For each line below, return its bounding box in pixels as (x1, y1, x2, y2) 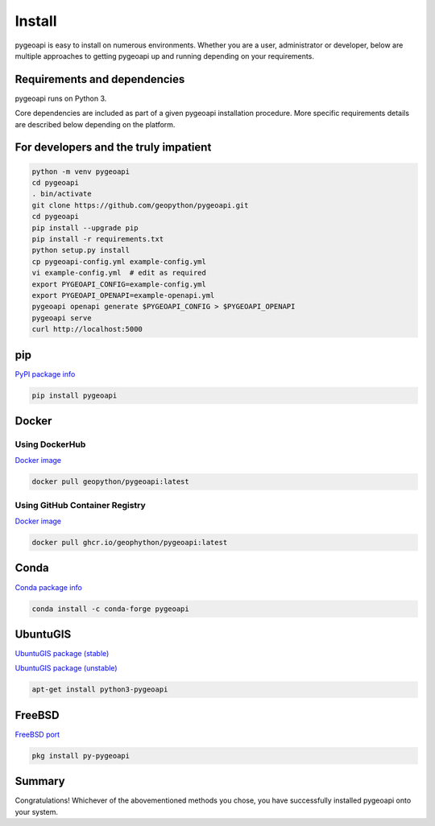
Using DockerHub (14, 439, 86, 450)
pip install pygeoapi (31, 390, 118, 400)
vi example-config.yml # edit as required (31, 268, 207, 278)
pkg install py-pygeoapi (31, 751, 130, 760)
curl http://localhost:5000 (31, 324, 143, 334)
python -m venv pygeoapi (31, 167, 130, 176)
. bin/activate (31, 189, 92, 199)
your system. (14, 807, 59, 816)
